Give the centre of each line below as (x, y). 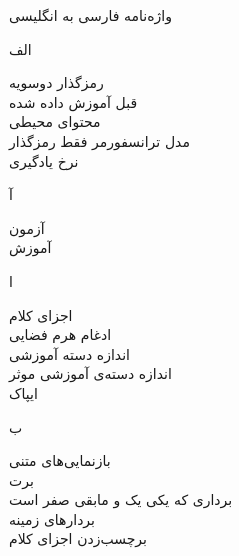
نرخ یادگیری (44, 160)
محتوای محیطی (55, 121)
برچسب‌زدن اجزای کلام (78, 538)
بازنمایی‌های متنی (60, 460)
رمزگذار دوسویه (56, 82)
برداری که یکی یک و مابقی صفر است (121, 499)
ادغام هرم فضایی (60, 334)
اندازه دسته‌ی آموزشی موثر (90, 373)
